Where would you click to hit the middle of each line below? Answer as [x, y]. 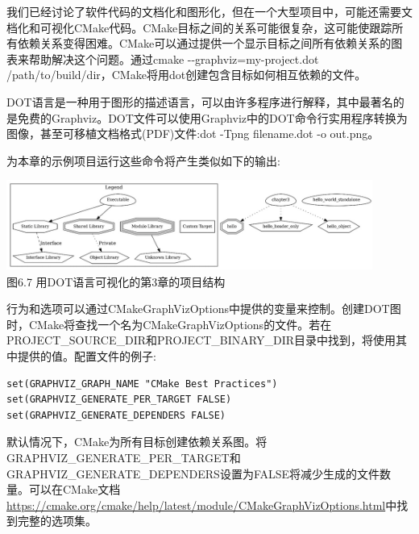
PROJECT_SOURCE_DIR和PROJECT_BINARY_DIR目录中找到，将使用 [201, 340]
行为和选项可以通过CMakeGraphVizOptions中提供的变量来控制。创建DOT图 [204, 309]
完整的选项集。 [57, 521]
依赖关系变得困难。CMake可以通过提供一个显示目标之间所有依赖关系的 [204, 43]
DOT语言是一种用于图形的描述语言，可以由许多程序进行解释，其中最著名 [200, 101]
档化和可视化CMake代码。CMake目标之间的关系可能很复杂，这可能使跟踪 [199, 27]
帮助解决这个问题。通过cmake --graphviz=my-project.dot [174, 58]
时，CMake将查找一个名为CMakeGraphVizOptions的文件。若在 [169, 324]
